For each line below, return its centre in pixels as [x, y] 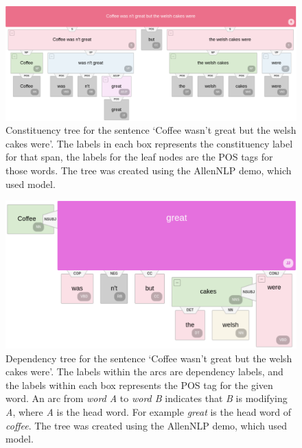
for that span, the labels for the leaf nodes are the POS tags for [139, 157]
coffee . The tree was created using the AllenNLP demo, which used [146, 425]
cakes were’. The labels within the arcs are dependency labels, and [144, 372]
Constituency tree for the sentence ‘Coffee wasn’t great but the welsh [151, 130]
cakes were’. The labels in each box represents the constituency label [149, 143]
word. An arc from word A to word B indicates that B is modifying [147, 398]
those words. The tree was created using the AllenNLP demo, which [149, 170]
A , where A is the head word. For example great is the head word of [149, 411]
